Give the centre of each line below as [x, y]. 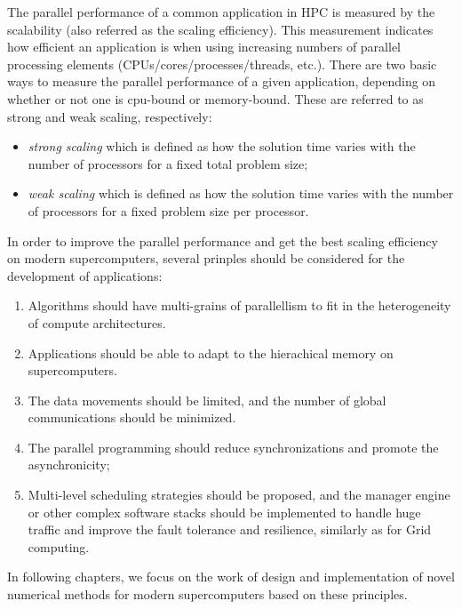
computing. [59, 546]
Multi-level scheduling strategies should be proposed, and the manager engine [239, 495]
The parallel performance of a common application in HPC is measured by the [221, 12]
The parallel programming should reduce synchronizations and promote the [233, 447]
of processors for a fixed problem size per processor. [168, 210]
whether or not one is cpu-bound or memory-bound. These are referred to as [215, 98]
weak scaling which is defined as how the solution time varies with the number [241, 193]
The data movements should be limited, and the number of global [207, 400]
